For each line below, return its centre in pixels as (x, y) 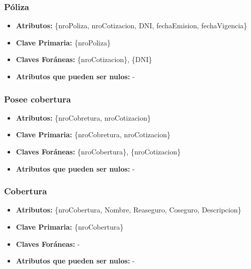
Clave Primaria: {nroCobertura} (70, 227)
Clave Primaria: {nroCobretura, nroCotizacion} (93, 134)
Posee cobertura (38, 99)
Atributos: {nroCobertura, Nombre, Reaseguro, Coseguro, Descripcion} (129, 210)
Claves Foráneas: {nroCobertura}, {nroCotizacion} (98, 151)
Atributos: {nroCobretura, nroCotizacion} (83, 117)
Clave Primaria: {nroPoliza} (63, 42)
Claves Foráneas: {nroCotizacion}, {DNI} (84, 59)
